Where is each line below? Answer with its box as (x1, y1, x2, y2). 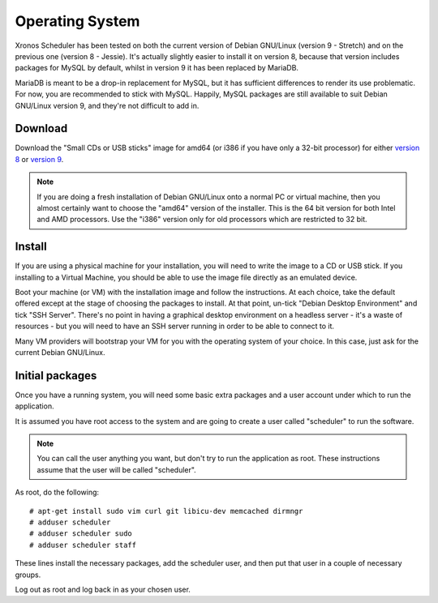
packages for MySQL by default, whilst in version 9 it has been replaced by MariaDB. (15, 63, 299, 73)
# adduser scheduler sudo (29, 529, 133, 538)
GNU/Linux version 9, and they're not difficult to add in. (15, 100, 200, 110)
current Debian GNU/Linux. (15, 348, 105, 357)
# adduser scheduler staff (29, 540, 137, 550)
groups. (15, 570, 41, 579)
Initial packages (15, 369, 97, 383)
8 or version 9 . (15, 154, 64, 164)
